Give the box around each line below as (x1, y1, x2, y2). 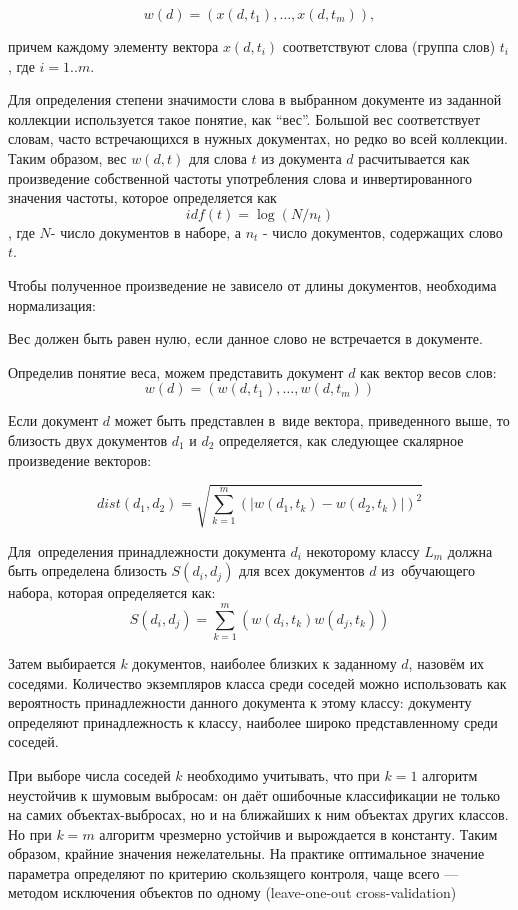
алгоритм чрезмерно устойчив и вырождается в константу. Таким (99, 823, 498, 844)
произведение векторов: (8, 449, 152, 470)
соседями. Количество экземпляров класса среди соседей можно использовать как (8, 672, 507, 693)
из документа (261, 147, 342, 168)
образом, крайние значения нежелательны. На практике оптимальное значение (8, 843, 485, 864)
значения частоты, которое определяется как (8, 187, 277, 208)
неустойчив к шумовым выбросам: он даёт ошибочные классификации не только (8, 784, 501, 805)
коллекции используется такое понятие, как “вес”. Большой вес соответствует (8, 108, 481, 129)
